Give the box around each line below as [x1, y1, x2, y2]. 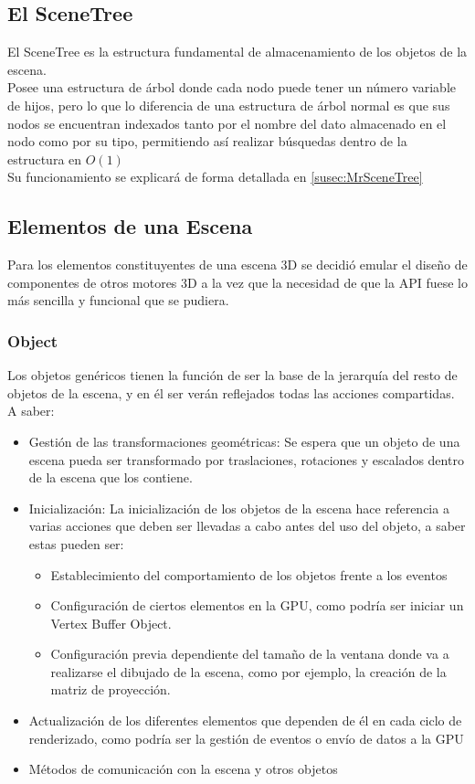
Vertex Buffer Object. [50, 613, 172, 632]
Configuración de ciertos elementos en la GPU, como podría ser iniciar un [50, 596, 464, 615]
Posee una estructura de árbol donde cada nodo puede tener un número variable [7, 78, 456, 97]
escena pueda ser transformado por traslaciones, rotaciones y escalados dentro [28, 450, 464, 469]
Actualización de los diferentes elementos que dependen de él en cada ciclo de [28, 711, 462, 730]
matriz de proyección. [50, 680, 171, 699]
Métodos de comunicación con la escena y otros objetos [28, 759, 338, 779]
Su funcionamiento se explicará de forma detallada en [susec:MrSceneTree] [7, 167, 423, 186]
